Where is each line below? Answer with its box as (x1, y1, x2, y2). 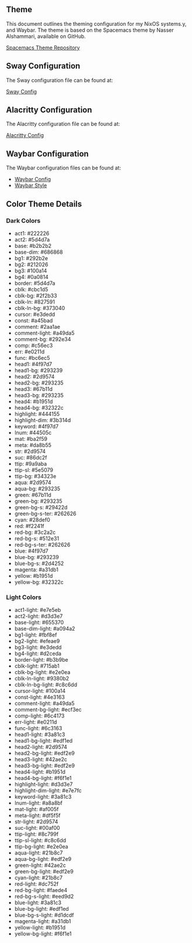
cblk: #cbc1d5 (14, 285, 48, 292)
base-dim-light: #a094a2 (14, 625, 75, 632)
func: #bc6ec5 (14, 354, 51, 361)
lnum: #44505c (14, 429, 52, 436)
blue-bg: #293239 (14, 553, 60, 560)
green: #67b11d (14, 491, 51, 498)
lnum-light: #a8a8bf (14, 799, 63, 806)
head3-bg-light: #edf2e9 (14, 762, 75, 770)
